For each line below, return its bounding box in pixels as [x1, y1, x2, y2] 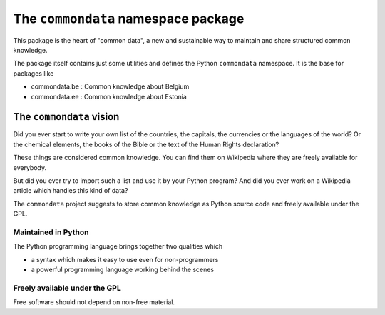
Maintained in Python [13, 227, 89, 237]
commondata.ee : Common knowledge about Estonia [31, 92, 187, 101]
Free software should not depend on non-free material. [13, 298, 175, 306]
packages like [13, 69, 54, 78]
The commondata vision [13, 111, 120, 123]
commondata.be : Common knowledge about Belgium [31, 82, 190, 91]
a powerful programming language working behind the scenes [31, 265, 214, 274]
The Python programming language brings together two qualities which [13, 242, 223, 251]
